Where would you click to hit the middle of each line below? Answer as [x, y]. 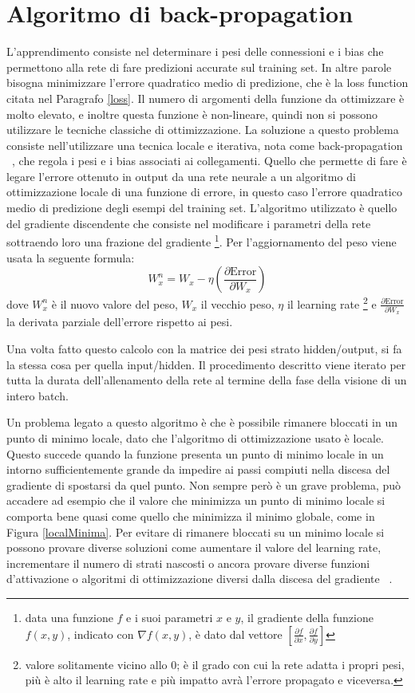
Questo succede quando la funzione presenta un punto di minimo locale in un [195, 453]
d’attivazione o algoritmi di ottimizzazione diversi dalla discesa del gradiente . [200, 579]
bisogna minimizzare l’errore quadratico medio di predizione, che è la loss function [207, 83]
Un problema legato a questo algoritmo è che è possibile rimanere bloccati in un [202, 422]
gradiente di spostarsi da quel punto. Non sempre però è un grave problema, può [204, 484]
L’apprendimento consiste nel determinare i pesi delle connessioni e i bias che [195, 51]
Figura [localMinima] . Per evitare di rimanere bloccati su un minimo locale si [196, 532]
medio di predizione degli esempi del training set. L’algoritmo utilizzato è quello [202, 208]
